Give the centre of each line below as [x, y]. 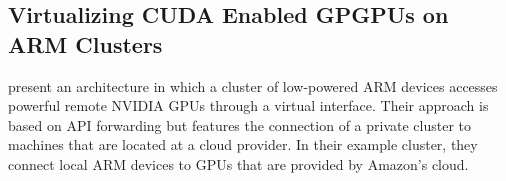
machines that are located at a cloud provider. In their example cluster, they [243, 144]
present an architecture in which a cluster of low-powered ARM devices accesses [253, 85]
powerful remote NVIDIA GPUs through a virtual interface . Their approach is [248, 105]
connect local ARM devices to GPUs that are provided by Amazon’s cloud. [238, 163]
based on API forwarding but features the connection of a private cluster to [240, 124]
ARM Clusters [85, 43]
